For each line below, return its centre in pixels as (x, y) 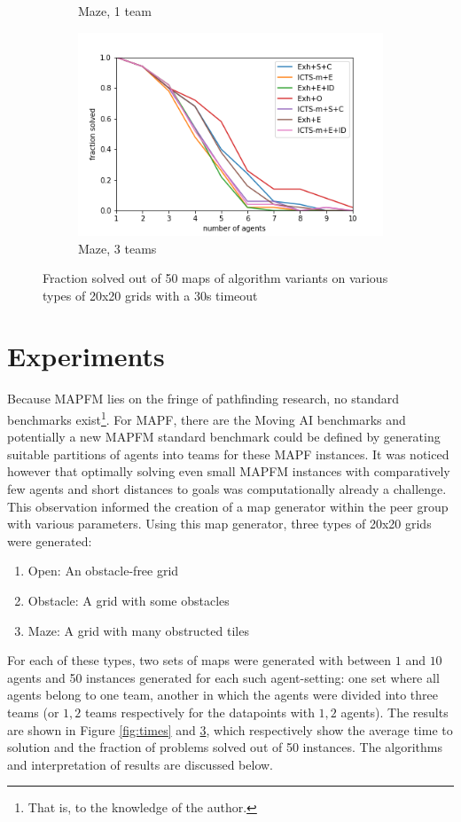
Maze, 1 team (115, 11)
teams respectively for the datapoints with (200, 712)
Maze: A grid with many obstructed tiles (138, 630)
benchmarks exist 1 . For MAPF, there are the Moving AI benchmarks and (207, 418)
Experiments (86, 356)
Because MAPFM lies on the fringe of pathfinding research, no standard (203, 399)
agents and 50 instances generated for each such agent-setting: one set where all (223, 677)
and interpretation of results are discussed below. (140, 764)
